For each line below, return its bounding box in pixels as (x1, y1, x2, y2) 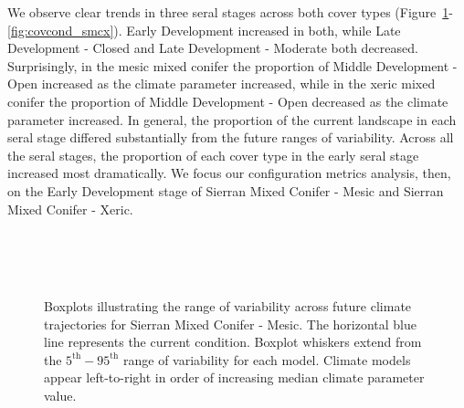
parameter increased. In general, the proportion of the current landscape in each (7, 110, 457, 129)
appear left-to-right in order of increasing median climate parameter (44, 368, 425, 387)
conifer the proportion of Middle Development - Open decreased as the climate (7, 91, 448, 110)
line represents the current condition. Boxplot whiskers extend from (44, 332, 422, 351)
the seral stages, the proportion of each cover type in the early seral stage (7, 145, 419, 164)
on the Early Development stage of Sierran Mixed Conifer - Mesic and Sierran (7, 181, 444, 200)
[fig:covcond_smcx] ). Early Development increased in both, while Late (7, 20, 401, 39)
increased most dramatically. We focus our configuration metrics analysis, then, (7, 163, 451, 183)
